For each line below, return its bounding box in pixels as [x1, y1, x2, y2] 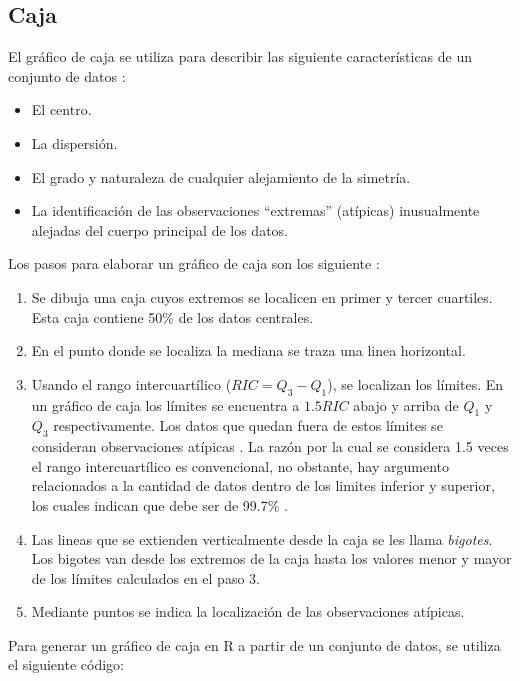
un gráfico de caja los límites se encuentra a [31, 394, 300, 415]
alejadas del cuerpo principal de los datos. [31, 219, 289, 240]
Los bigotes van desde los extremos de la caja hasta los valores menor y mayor [31, 548, 512, 569]
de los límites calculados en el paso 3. [31, 567, 260, 588]
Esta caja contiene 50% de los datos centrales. [31, 306, 314, 327]
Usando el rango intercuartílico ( [31, 373, 232, 394]
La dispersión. [31, 132, 118, 153]
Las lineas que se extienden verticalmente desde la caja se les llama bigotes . [31, 528, 493, 549]
